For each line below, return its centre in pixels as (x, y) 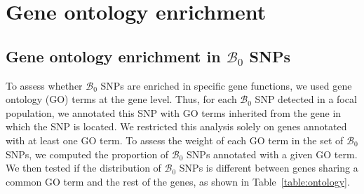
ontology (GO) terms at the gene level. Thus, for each (121, 99)
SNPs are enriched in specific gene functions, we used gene (226, 85)
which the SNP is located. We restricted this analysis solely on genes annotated (176, 126)
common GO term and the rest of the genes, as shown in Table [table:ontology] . (178, 181)
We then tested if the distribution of (83, 168)
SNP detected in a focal (306, 99)
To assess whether (44, 85)
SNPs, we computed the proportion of (87, 154)
